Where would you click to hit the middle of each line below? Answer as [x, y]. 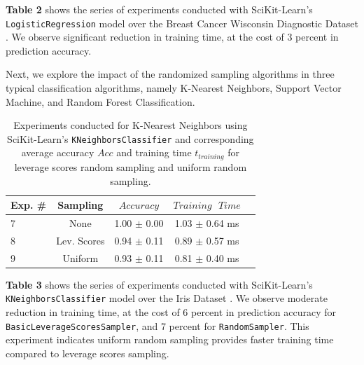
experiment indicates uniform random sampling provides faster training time [170, 339]
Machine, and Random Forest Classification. [100, 101]
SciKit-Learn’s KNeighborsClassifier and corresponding [131, 138]
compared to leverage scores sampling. [87, 353]
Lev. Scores [80, 240]
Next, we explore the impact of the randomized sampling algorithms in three [170, 74]
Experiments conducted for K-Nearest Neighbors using [131, 125]
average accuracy [58, 152]
